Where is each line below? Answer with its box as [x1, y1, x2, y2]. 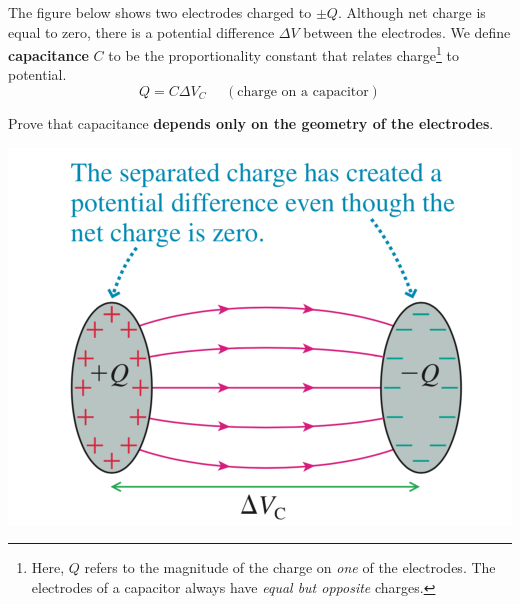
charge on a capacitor [237, 85, 369, 100]
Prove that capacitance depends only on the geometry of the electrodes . [8, 113, 494, 134]
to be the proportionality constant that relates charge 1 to [108, 42, 460, 65]
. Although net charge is [337, 2, 486, 22]
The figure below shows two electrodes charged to [8, 2, 312, 22]
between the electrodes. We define [303, 21, 511, 42]
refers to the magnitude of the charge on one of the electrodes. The [84, 557, 496, 578]
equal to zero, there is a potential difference [8, 21, 275, 42]
